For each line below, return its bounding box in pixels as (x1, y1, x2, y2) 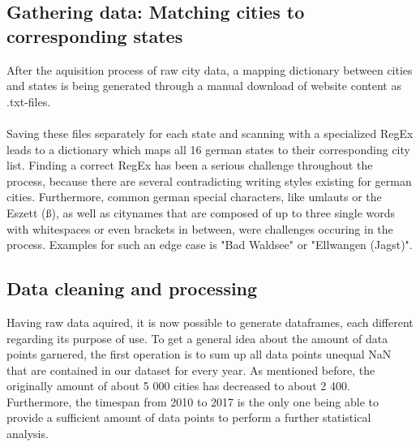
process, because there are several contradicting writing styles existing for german (6, 172, 412, 189)
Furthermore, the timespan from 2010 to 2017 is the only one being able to (6, 393, 379, 410)
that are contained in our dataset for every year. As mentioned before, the (6, 361, 375, 378)
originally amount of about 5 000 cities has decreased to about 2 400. (6, 377, 350, 394)
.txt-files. (6, 92, 51, 110)
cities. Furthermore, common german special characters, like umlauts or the (6, 188, 382, 205)
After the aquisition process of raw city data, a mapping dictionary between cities (6, 61, 413, 78)
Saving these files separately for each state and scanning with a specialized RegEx (6, 124, 414, 141)
